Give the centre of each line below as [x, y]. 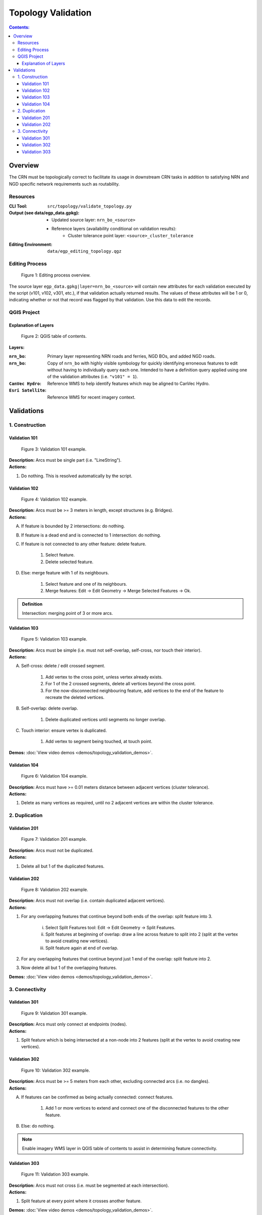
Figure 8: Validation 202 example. [55, 889]
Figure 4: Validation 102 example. [54, 499]
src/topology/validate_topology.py [90, 206]
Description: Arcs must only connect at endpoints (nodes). [68, 1024]
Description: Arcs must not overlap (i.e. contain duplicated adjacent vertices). [87, 901]
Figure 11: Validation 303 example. [55, 1174]
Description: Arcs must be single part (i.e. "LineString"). [65, 460]
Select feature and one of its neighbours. [86, 584]
